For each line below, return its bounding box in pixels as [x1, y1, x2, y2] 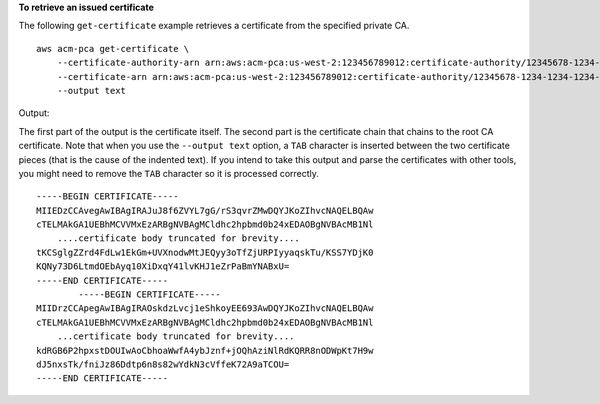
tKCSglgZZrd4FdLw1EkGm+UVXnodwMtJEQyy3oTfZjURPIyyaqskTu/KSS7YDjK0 [36, 246, 374, 258]
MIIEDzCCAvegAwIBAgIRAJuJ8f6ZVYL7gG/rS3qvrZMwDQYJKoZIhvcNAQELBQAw [36, 205, 374, 216]
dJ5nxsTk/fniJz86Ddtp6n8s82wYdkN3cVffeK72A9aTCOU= [36, 358, 290, 370]
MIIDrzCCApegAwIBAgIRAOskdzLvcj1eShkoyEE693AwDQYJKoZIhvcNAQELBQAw [36, 303, 374, 314]
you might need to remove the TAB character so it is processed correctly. [18, 167, 320, 179]
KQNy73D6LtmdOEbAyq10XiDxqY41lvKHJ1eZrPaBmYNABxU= [36, 261, 290, 272]
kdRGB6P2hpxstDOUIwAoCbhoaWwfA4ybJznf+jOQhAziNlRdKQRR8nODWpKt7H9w [36, 345, 374, 356]
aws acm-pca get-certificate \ [36, 43, 190, 54]
